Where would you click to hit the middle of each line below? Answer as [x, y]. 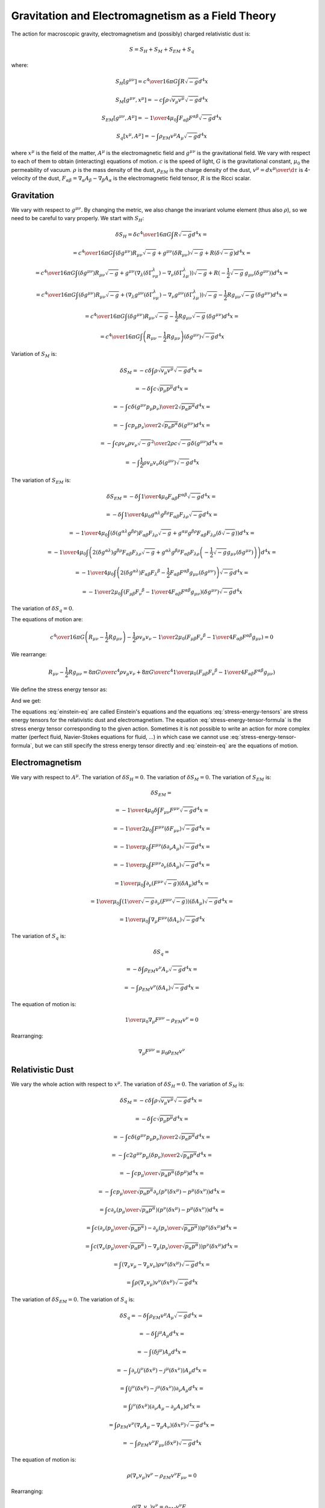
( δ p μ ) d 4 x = [190, 1173]
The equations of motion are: [47, 619]
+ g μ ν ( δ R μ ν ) [174, 253]
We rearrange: [29, 654]
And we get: [26, 700]
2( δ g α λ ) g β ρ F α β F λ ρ [117, 553]
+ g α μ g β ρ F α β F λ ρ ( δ [197, 533]
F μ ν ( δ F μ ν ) [168, 829]
